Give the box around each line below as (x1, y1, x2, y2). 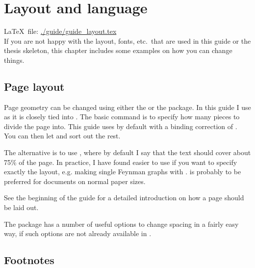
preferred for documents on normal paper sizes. (4, 176, 146, 186)
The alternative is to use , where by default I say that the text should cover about (4, 147, 251, 158)
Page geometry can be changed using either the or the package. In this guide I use (4, 102, 251, 112)
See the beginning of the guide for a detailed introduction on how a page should (4, 192, 244, 203)
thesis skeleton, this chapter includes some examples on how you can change (4, 45, 232, 55)
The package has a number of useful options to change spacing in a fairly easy (4, 218, 239, 229)
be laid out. (4, 202, 39, 213)
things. (4, 54, 25, 65)
